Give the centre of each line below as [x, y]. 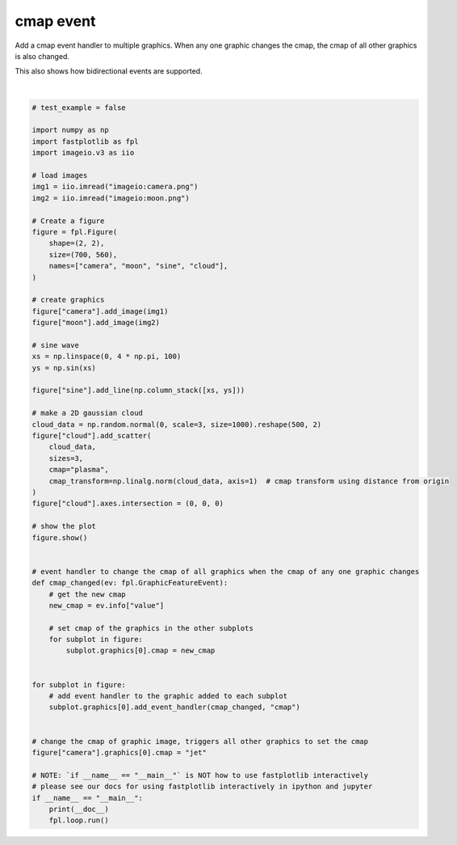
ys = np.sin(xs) [64, 368]
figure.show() [60, 537]
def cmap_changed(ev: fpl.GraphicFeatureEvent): [130, 583]
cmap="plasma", [79, 470]
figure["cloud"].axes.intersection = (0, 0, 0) [128, 504]
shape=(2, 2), [77, 243]
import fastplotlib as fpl [85, 141]
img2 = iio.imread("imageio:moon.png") [111, 198]
